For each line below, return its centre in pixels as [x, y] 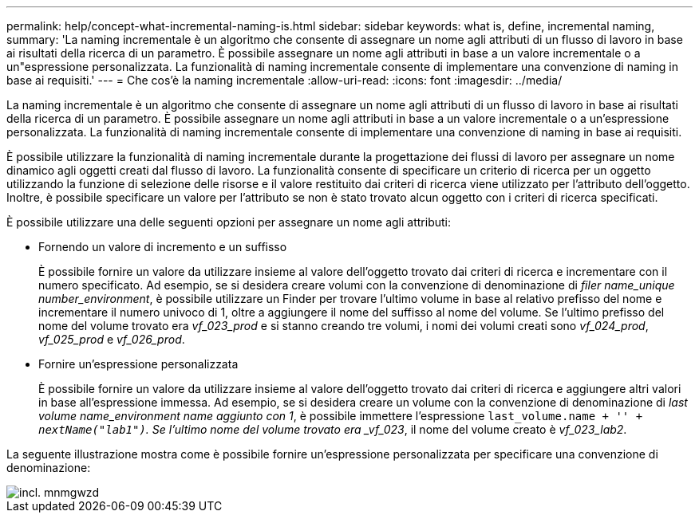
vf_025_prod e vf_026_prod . [112, 339]
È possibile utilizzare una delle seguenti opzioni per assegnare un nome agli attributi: [229, 222]
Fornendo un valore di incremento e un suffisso [163, 247]
